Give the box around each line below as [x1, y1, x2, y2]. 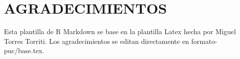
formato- [191, 36, 217, 46]
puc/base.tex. [4, 45, 45, 56]
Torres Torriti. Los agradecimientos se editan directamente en [4, 36, 189, 46]
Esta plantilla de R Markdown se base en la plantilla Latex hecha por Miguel [4, 26, 236, 37]
